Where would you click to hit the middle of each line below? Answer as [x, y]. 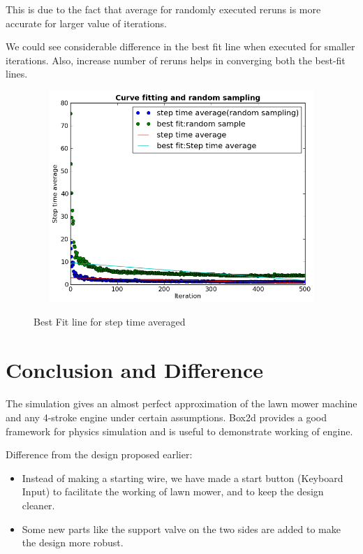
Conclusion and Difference [135, 369]
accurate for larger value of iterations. [86, 23]
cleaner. [38, 505]
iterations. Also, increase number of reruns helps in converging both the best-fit [176, 60]
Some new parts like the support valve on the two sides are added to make [181, 529]
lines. [17, 74]
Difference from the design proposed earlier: [99, 454]
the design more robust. [73, 542]
